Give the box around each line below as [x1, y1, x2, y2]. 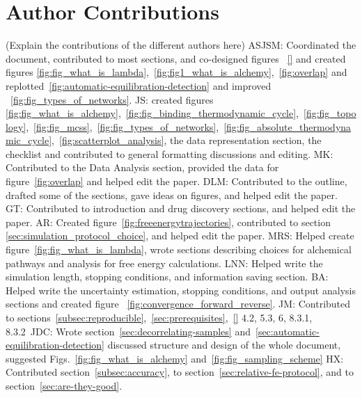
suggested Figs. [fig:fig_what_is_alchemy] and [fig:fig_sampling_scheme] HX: [6, 351, 344, 365]
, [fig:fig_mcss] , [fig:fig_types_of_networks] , [26, 119, 219, 134]
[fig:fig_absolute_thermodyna [223, 119, 352, 134]
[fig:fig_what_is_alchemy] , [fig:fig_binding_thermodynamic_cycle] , [6, 106, 299, 120]
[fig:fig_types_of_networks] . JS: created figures [10, 92, 214, 106]
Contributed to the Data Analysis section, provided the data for [6, 160, 279, 175]
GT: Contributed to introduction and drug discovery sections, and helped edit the [6, 201, 356, 216]
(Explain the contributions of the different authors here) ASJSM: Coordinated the [6, 38, 356, 52]
